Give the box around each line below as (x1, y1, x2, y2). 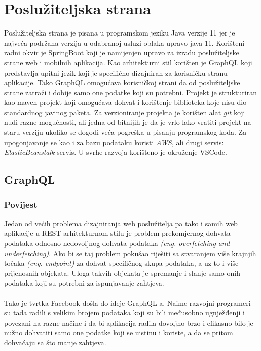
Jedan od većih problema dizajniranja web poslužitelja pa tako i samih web (4, 218, 238, 228)
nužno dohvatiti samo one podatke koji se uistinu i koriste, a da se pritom (4, 327, 233, 338)
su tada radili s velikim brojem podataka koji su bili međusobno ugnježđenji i (4, 307, 245, 318)
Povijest (4, 198, 38, 210)
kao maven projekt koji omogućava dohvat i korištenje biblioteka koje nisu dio (4, 97, 247, 108)
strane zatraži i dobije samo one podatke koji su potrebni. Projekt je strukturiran (4, 87, 257, 97)
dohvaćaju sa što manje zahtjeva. (4, 337, 106, 347)
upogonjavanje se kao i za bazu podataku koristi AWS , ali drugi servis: (4, 136, 224, 147)
